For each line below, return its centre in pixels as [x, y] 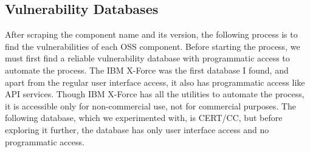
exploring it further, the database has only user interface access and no [137, 129]
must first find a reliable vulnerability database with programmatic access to [147, 58]
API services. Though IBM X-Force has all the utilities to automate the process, [155, 94]
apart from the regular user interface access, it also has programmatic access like [155, 82]
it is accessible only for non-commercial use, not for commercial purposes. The [150, 105]
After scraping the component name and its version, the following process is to [151, 34]
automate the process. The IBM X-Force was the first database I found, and [147, 70]
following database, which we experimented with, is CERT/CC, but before [144, 118]
